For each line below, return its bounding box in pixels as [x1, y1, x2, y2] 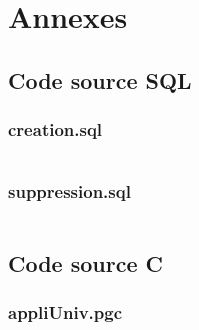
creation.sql [8, 117, 103, 142]
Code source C [8, 247, 164, 278]
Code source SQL [8, 64, 192, 95]
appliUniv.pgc [8, 300, 123, 325]
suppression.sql [8, 179, 131, 204]
